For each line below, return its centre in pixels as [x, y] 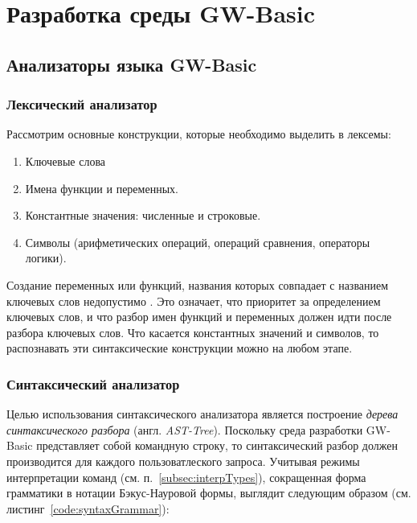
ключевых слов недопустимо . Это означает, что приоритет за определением [194, 301]
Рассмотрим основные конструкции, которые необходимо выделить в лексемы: [199, 134]
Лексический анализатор [82, 104]
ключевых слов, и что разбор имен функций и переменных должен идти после [199, 317]
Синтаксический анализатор [93, 383]
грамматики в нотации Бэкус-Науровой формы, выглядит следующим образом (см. [209, 493]
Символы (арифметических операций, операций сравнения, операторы [198, 242]
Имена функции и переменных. [102, 188]
